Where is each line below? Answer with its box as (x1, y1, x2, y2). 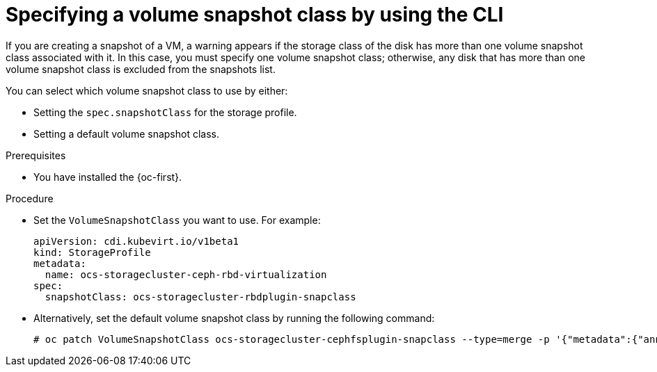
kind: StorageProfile (33, 246, 151, 258)
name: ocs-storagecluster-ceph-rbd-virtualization (45, 268, 327, 280)
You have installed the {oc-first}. (33, 170, 182, 183)
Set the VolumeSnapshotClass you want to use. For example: (33, 213, 321, 226)
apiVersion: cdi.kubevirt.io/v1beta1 (33, 235, 239, 247)
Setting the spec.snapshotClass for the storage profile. (33, 106, 297, 118)
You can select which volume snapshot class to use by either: (6, 84, 288, 97)
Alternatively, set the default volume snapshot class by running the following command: (33, 312, 435, 324)
